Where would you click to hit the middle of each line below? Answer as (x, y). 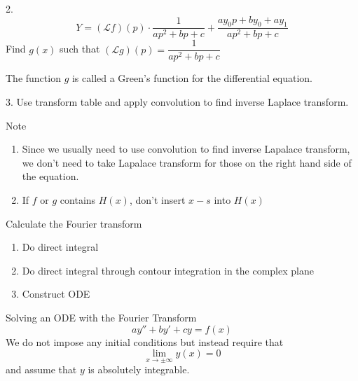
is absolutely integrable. (139, 369)
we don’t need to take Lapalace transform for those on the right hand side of (187, 162)
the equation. (50, 176)
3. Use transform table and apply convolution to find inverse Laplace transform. (177, 102)
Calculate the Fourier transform (74, 223)
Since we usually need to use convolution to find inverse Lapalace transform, (186, 149)
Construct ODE (56, 294)
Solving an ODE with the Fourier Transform (101, 318)
